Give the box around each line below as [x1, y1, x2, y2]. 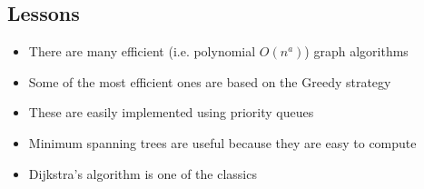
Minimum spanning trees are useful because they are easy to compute [28, 133, 417, 152]
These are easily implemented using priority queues [28, 103, 314, 122]
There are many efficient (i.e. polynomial [28, 42, 256, 61]
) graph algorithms [304, 42, 409, 61]
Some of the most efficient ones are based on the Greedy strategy [28, 72, 391, 91]
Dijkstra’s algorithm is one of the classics [28, 164, 257, 183]
